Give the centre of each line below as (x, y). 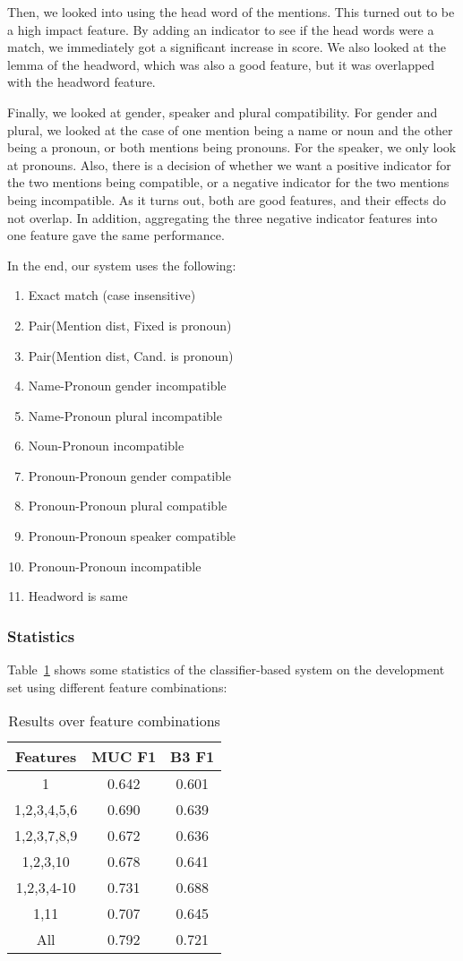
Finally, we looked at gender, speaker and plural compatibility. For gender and (223, 112)
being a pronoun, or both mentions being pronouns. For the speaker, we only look (232, 147)
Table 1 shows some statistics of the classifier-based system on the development (226, 669)
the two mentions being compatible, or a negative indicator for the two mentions (228, 182)
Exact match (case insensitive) (112, 295)
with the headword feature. (81, 82)
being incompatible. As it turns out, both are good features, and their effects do (227, 199)
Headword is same (78, 596)
